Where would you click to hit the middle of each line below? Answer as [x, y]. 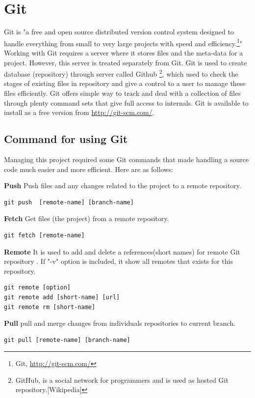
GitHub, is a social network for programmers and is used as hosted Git [122, 380]
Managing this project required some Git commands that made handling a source [127, 159]
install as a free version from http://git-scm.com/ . [79, 112]
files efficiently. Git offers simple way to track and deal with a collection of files [122, 93]
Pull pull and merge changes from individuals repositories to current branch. [120, 323]
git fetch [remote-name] [44, 235]
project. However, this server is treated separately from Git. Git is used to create [126, 62]
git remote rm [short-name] [50, 307]
